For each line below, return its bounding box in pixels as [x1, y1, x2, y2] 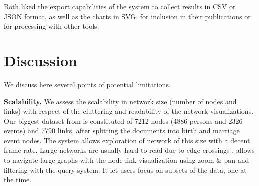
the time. [4, 174, 32, 185]
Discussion [4, 50, 77, 70]
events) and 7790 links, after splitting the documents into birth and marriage [4, 125, 240, 136]
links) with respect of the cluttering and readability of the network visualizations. [4, 106, 254, 116]
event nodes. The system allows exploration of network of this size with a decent [4, 135, 250, 145]
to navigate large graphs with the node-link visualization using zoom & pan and [4, 155, 249, 165]
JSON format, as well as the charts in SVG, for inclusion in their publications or [4, 11, 251, 21]
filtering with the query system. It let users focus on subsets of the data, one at [4, 164, 247, 175]
